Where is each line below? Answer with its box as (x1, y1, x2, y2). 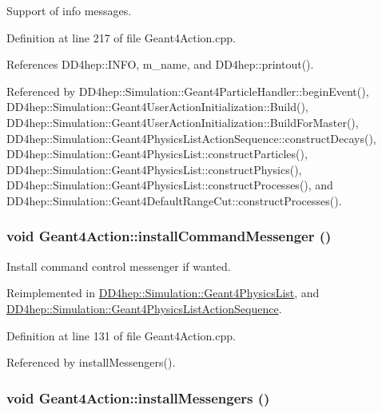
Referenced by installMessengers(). (6, 354, 176, 371)
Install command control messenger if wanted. (6, 257, 231, 274)
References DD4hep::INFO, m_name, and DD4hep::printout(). (6, 56, 314, 73)
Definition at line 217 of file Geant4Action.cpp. (6, 29, 236, 46)
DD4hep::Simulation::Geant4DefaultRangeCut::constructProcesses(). (6, 192, 342, 208)
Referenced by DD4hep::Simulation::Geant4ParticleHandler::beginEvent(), (6, 82, 369, 99)
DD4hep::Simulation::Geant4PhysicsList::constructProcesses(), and (6, 177, 333, 193)
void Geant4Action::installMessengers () (6, 387, 270, 407)
